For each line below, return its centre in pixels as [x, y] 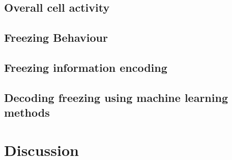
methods [27, 112]
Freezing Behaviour [56, 37]
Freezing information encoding [86, 67]
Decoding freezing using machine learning [116, 97]
